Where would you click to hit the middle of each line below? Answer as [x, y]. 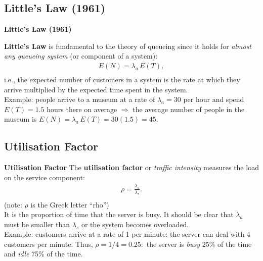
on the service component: [45, 177]
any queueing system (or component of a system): [81, 56]
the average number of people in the [189, 109]
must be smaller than [37, 224]
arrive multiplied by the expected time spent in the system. [96, 89]
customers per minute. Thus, [49, 244]
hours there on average [82, 109]
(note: [13, 204]
